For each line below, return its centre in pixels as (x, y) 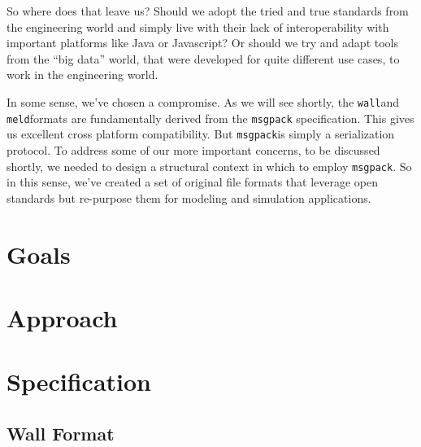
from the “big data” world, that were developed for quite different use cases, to (203, 58)
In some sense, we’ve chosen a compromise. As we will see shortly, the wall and (203, 101)
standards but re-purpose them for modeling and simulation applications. (189, 197)
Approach (62, 317)
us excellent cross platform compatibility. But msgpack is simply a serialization (201, 134)
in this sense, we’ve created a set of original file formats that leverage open (193, 182)
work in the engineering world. (82, 74)
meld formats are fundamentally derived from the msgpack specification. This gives (210, 118)
